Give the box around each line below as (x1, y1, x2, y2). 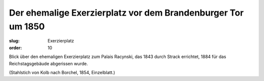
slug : (9, 38, 20, 44)
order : (9, 44, 22, 51)
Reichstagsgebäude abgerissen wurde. (9, 61, 88, 66)
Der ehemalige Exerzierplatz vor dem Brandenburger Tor (9, 7, 244, 18)
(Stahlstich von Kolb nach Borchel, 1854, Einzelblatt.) (9, 69, 115, 75)
